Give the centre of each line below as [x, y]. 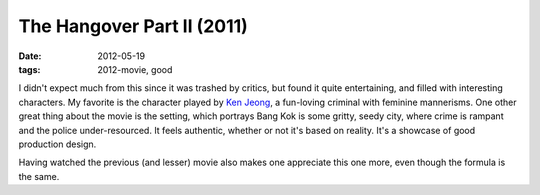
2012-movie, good [135, 69]
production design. [57, 144]
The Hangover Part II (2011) [133, 26]
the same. [39, 176]
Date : [30, 56]
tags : [29, 69]
